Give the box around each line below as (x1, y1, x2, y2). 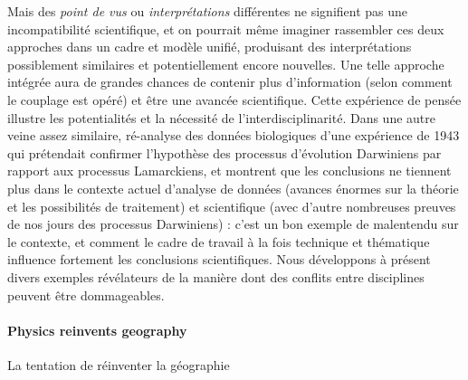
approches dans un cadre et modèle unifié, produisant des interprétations (7, 37, 412, 56)
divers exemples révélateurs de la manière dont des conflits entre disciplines (7, 267, 425, 286)
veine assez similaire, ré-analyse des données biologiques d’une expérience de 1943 (7, 126, 460, 145)
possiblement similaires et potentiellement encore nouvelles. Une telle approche (7, 54, 444, 73)
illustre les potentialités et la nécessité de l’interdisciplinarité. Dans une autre (7, 108, 435, 127)
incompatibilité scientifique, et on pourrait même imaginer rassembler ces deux (7, 19, 444, 38)
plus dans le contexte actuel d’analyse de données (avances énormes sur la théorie (7, 178, 459, 197)
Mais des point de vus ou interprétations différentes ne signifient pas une (7, 2, 408, 20)
